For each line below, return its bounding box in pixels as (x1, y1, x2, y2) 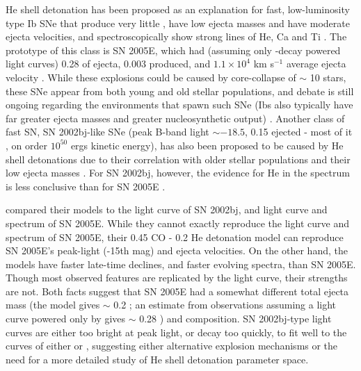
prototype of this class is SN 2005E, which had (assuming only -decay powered (6, 42, 341, 57)
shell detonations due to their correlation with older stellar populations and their (6, 151, 351, 166)
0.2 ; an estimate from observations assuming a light (113, 297, 337, 312)
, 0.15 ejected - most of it (245, 124, 353, 139)
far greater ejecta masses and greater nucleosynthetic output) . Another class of (6, 110, 345, 125)
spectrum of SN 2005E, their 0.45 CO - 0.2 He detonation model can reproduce (6, 229, 344, 244)
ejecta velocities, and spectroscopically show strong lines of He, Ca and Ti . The (6, 29, 347, 44)
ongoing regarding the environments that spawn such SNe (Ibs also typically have (6, 97, 353, 112)
